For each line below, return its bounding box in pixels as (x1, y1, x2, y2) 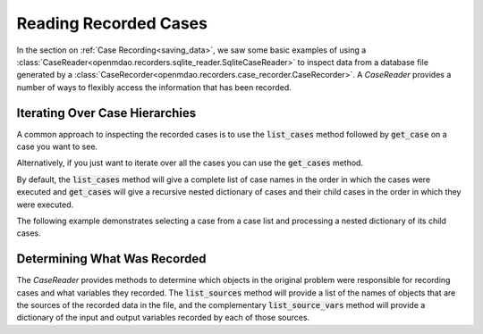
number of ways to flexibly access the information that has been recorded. (16, 81, 292, 93)
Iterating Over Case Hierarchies (16, 105, 197, 121)
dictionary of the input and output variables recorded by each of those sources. (16, 313, 310, 323)
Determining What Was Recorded (16, 251, 207, 267)
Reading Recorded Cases (16, 13, 208, 33)
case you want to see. (16, 141, 98, 152)
